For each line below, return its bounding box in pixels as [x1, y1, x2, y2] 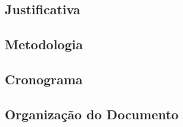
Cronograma [5, 69, 83, 88]
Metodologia [5, 35, 83, 53]
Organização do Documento [5, 104, 179, 123]
